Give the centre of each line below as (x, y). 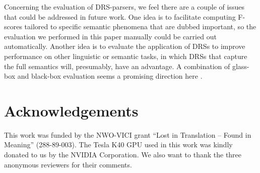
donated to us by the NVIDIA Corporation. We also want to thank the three (123, 155)
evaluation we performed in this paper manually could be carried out (110, 36)
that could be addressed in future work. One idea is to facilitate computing (120, 16)
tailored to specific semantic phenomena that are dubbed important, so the (140, 26)
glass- (241, 66)
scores (13, 26)
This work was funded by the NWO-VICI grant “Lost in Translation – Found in (128, 134)
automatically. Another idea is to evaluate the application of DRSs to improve (125, 46)
